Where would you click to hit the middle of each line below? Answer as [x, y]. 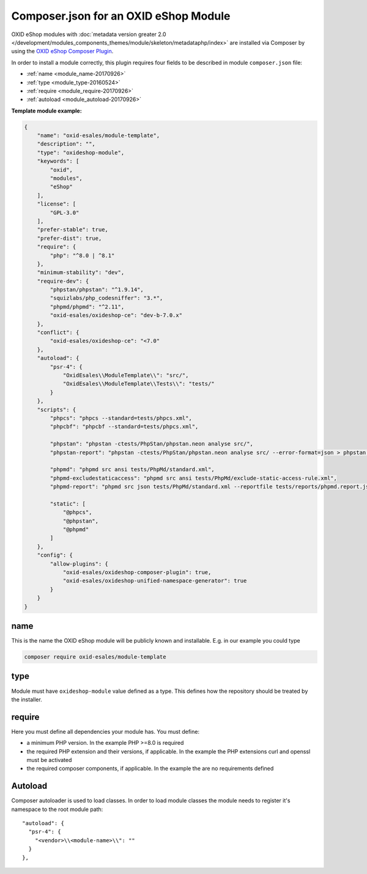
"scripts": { [57, 409]
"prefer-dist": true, [69, 238]
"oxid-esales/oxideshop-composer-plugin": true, [137, 572]
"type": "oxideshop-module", [81, 152]
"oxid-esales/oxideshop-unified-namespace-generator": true [155, 581]
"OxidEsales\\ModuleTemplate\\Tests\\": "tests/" [139, 384]
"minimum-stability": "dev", [81, 273]
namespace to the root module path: [57, 809]
